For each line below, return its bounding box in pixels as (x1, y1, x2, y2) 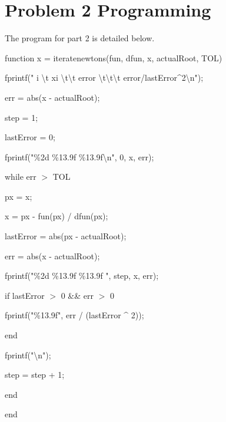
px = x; (5, 190, 32, 202)
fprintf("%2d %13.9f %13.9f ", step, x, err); (5, 269, 159, 282)
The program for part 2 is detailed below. (5, 32, 155, 44)
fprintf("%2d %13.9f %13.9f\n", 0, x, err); (5, 150, 154, 163)
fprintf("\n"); (5, 348, 51, 361)
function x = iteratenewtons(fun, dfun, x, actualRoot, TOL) (5, 51, 222, 64)
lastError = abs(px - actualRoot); (5, 230, 127, 242)
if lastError (5, 289, 45, 301)
